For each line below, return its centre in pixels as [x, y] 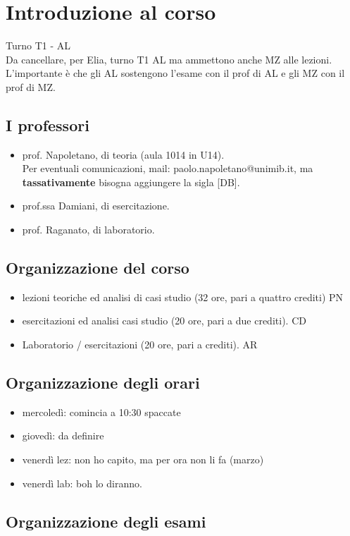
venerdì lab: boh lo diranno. [82, 483]
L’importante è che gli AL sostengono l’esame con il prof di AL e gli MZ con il [175, 73]
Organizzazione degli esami [106, 521]
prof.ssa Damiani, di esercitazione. [96, 206]
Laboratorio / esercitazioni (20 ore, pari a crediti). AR [140, 345]
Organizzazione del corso [98, 268]
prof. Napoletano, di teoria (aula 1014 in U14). [123, 154]
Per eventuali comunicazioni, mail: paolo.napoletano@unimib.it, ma [168, 168]
